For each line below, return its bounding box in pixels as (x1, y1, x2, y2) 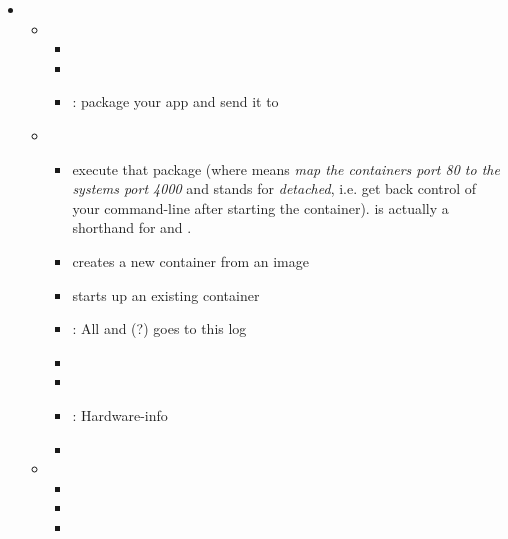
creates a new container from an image (72, 250, 309, 271)
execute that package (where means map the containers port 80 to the (72, 158, 500, 179)
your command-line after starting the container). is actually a (72, 197, 449, 218)
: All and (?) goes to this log (72, 318, 247, 339)
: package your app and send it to (72, 91, 279, 112)
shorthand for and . (72, 217, 192, 238)
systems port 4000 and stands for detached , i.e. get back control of (72, 178, 477, 199)
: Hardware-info (72, 404, 168, 425)
